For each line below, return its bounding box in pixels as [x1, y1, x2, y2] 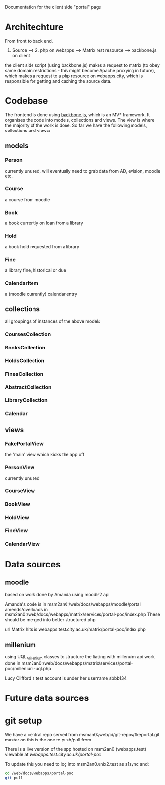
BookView [5, 501, 31, 508]
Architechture [5, 22, 64, 33]
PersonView [5, 464, 35, 471]
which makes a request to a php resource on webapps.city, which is [5, 73, 143, 79]
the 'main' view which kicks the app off [5, 452, 85, 457]
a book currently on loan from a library [5, 220, 83, 226]
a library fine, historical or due [5, 267, 66, 273]
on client [12, 52, 31, 58]
